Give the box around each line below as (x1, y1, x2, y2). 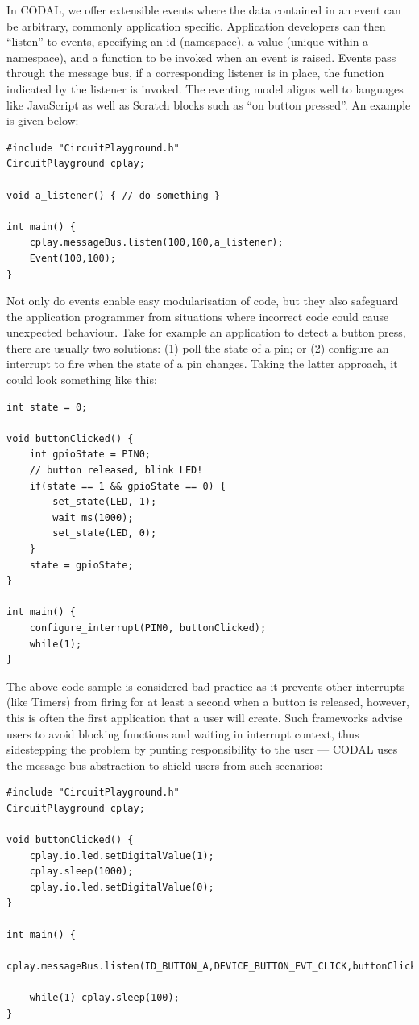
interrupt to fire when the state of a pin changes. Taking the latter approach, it (6, 355, 398, 372)
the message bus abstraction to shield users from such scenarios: (6, 756, 323, 773)
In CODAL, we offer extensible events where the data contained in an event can (6, 2, 401, 18)
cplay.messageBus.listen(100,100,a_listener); (29, 237, 284, 249)
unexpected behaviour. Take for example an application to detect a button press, (6, 324, 406, 341)
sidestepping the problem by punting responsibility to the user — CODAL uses (6, 741, 398, 758)
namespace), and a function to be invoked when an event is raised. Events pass (6, 48, 396, 65)
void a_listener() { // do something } (6, 189, 220, 201)
